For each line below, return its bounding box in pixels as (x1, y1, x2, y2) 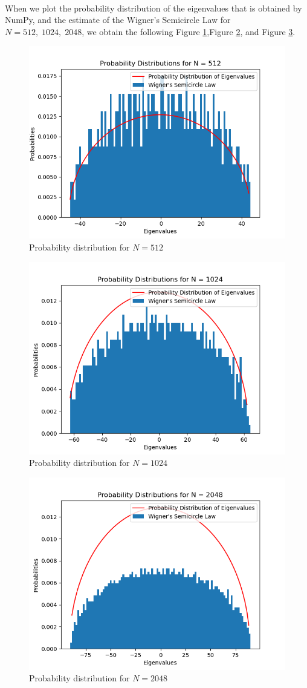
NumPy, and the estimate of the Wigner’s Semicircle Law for (5, 13, 231, 26)
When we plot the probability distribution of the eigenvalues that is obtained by (5, 1, 302, 14)
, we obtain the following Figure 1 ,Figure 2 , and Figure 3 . (82, 25, 296, 38)
